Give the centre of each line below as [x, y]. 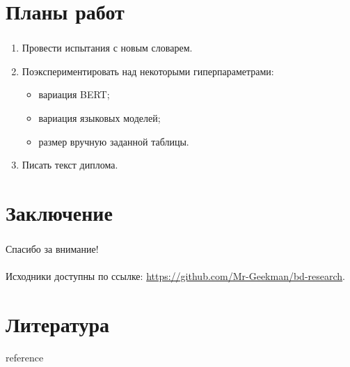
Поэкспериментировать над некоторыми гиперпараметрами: [148, 71]
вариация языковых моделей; [100, 118]
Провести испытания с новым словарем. [107, 48]
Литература [57, 324]
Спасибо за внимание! [52, 249]
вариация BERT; [74, 94]
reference [25, 358]
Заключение [59, 213]
